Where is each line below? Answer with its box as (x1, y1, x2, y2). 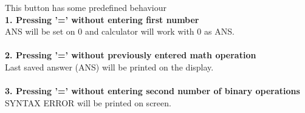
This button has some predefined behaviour (5, 1, 166, 13)
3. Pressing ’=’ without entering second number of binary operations (5, 84, 300, 97)
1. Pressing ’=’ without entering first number (5, 13, 199, 26)
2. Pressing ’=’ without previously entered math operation (5, 49, 256, 61)
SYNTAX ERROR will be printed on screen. (5, 96, 171, 109)
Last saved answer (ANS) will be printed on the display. (5, 60, 214, 73)
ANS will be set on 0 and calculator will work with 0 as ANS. (5, 25, 235, 38)
